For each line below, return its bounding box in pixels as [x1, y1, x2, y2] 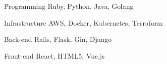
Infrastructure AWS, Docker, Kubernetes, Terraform [4, 17, 163, 28]
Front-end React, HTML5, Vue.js [4, 50, 105, 61]
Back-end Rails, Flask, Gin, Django [4, 34, 111, 44]
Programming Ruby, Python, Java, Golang [4, 1, 134, 11]
